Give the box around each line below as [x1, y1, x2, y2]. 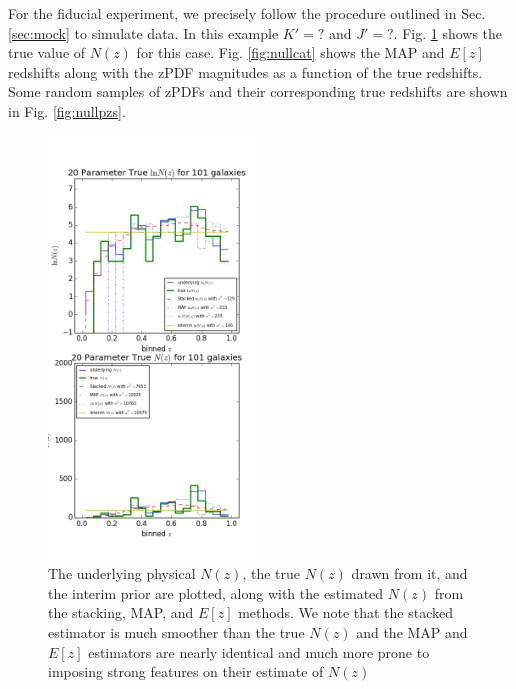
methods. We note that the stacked [238, 602, 453, 623]
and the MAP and [356, 621, 468, 642]
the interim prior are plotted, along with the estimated [48, 582, 384, 603]
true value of [8, 42, 86, 63]
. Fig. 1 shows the [393, 22, 503, 43]
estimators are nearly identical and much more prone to [88, 641, 430, 662]
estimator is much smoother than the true [48, 621, 305, 642]
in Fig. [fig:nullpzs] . [8, 100, 126, 121]
